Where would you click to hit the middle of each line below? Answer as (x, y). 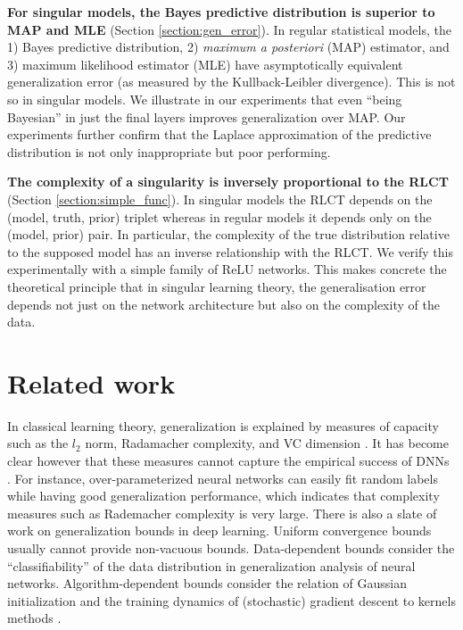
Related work (91, 382)
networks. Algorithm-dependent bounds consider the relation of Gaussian (207, 583)
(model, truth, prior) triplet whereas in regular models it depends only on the (219, 216)
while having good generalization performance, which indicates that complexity (223, 496)
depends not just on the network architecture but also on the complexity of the (223, 304)
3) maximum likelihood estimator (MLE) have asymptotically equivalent (205, 64)
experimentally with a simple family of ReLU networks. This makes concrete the (227, 269)
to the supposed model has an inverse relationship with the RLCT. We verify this (230, 251)
